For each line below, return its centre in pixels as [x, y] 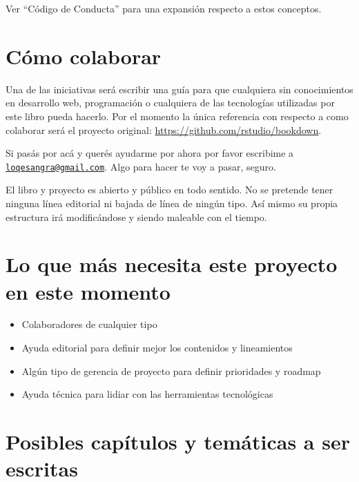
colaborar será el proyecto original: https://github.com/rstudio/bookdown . [164, 129]
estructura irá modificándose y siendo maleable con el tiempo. [136, 216]
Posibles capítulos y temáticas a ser [178, 441]
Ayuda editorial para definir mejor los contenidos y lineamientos [157, 348]
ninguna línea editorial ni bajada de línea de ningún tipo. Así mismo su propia [172, 203]
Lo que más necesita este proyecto [172, 264]
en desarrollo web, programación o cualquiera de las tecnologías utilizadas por [170, 103]
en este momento [88, 291]
